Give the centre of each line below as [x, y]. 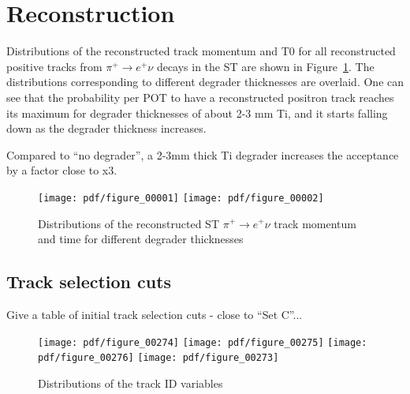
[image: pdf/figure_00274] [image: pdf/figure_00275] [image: [203, 342]
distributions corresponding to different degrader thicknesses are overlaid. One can [205, 82]
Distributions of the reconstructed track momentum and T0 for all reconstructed [201, 51]
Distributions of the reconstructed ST [129, 223]
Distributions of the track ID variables [130, 383]
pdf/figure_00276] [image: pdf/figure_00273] [158, 358]
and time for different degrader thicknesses [141, 239]
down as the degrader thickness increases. [106, 128]
